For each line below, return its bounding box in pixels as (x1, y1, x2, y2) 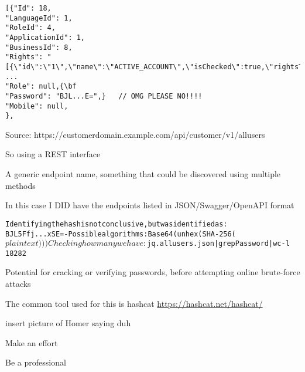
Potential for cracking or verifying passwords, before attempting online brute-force (5, 266, 300, 278)
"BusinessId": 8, (5, 43, 73, 52)
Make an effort (5, 336, 58, 349)
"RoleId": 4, (5, 23, 56, 32)
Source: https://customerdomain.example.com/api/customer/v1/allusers (5, 128, 265, 140)
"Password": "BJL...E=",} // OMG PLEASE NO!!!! (5, 92, 203, 100)
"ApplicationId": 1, (5, 33, 85, 42)
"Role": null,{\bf (5, 82, 77, 91)
